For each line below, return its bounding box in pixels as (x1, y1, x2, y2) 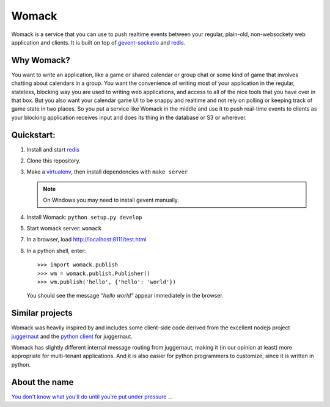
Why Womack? (11, 55, 70, 65)
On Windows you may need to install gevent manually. (43, 196, 180, 204)
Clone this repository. (26, 157, 81, 164)
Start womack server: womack (26, 225, 102, 232)
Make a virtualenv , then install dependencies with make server (26, 168, 188, 175)
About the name (11, 376, 74, 387)
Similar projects (11, 308, 73, 318)
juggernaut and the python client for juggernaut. (11, 332, 133, 340)
